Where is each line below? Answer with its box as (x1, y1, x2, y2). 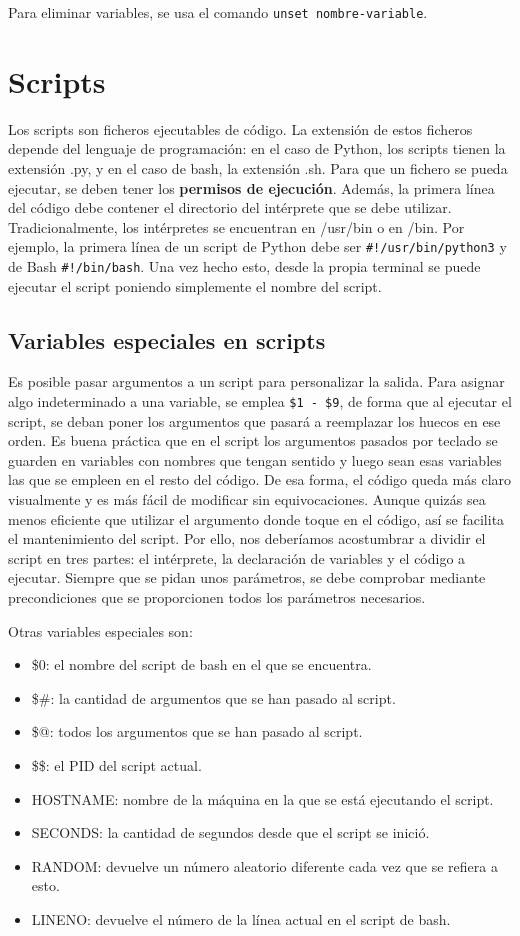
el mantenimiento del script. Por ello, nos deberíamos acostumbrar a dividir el (8, 528, 486, 549)
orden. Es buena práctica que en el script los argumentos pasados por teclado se (8, 430, 498, 451)
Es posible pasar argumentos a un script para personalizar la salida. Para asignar (8, 371, 505, 392)
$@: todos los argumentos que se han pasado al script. (31, 721, 363, 742)
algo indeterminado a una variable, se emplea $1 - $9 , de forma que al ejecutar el (8, 391, 512, 412)
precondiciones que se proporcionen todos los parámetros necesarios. (8, 587, 426, 608)
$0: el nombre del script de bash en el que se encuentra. (31, 654, 372, 675)
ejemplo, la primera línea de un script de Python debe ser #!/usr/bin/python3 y (8, 236, 507, 257)
